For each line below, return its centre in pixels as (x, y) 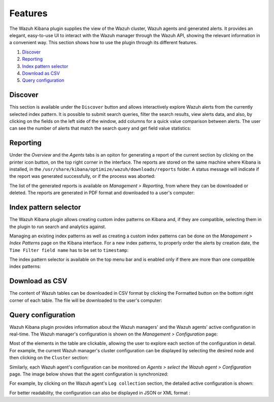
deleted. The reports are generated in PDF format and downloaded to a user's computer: (102, 193)
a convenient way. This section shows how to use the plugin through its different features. (103, 43)
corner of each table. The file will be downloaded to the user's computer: (86, 300)
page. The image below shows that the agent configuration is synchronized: (89, 374)
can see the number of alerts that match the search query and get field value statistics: (100, 128)
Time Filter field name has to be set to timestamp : (69, 250)
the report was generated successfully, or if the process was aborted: (82, 176)
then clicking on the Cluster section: (49, 358)
